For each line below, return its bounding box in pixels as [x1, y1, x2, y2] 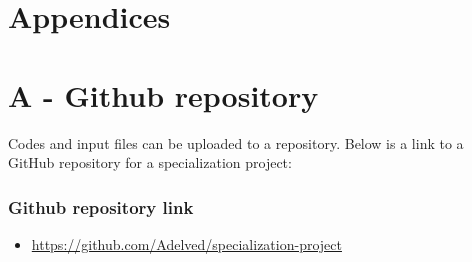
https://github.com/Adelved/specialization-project [31, 233, 342, 254]
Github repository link [8, 194, 194, 219]
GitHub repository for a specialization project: [8, 152, 292, 173]
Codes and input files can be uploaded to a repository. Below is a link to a [8, 132, 464, 153]
